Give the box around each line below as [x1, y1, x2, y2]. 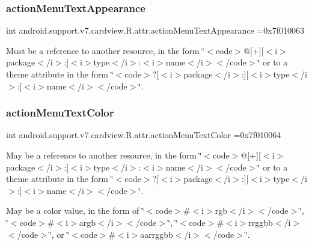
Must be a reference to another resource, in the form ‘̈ [6, 44, 205, 56]
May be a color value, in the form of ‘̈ [6, 204, 144, 217]
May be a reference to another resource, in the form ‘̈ [6, 149, 202, 161]
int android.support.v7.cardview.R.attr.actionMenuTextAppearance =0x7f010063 [6, 24, 305, 37]
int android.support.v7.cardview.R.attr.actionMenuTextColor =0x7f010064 [6, 129, 281, 141]
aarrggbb [140, 228, 173, 240]
